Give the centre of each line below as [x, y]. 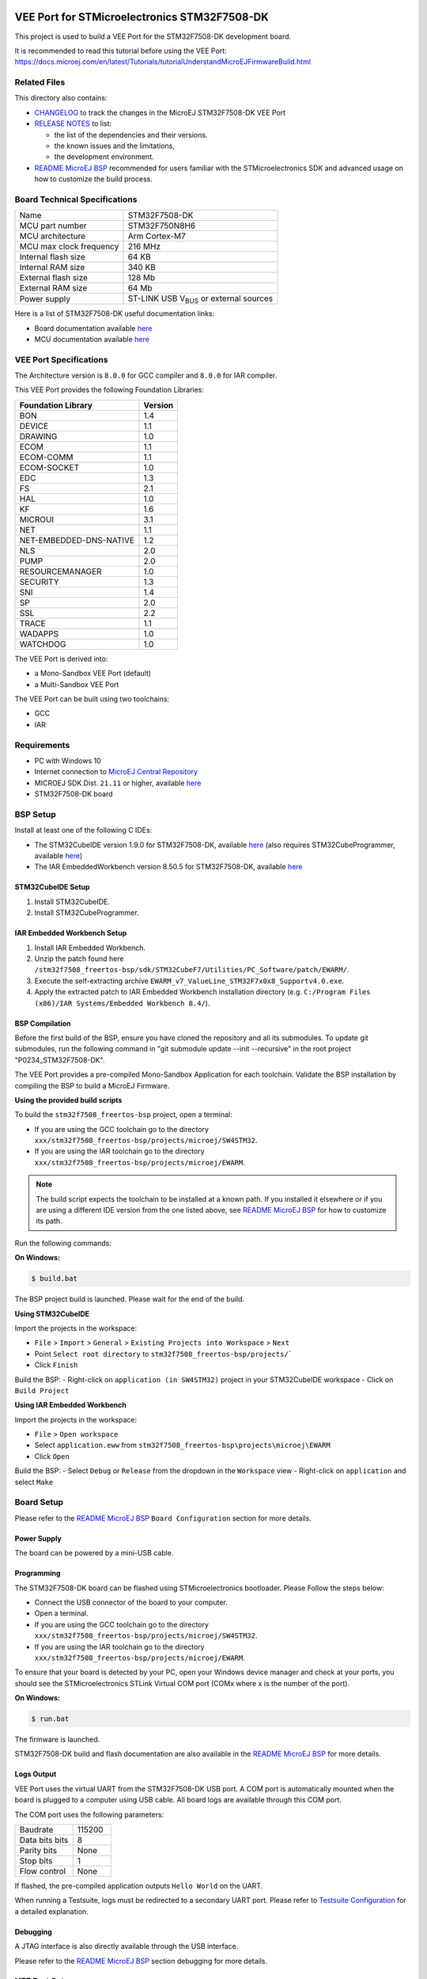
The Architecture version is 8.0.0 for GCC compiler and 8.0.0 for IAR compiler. [146, 375]
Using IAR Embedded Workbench [70, 1405]
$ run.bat [50, 1719]
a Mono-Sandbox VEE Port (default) [93, 674]
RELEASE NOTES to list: [73, 123]
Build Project [42, 1390]
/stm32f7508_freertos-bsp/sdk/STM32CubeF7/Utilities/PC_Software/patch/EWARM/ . [192, 970]
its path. [49, 1221]
